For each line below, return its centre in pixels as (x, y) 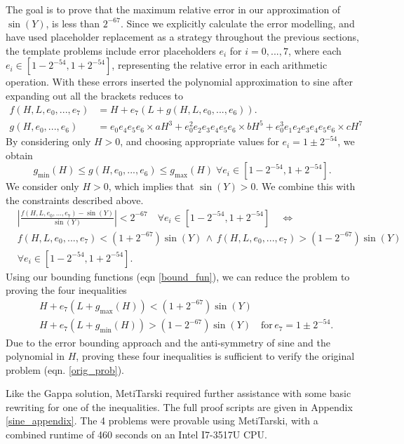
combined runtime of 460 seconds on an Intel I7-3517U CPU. (136, 435)
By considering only (48, 141)
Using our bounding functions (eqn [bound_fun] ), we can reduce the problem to (178, 276)
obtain (19, 155)
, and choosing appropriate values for (200, 141)
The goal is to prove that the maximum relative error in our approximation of (173, 9)
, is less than (73, 23)
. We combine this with (305, 186)
